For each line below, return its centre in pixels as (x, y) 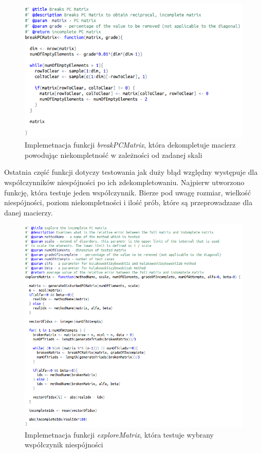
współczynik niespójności (64, 445)
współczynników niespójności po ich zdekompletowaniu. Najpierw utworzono (124, 182)
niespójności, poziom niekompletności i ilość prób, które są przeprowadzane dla (128, 202)
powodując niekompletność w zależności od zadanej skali (114, 155)
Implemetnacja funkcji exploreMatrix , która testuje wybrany (119, 434)
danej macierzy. (29, 212)
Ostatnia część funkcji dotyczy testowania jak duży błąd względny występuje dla (131, 172)
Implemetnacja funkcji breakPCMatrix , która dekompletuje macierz (130, 145)
